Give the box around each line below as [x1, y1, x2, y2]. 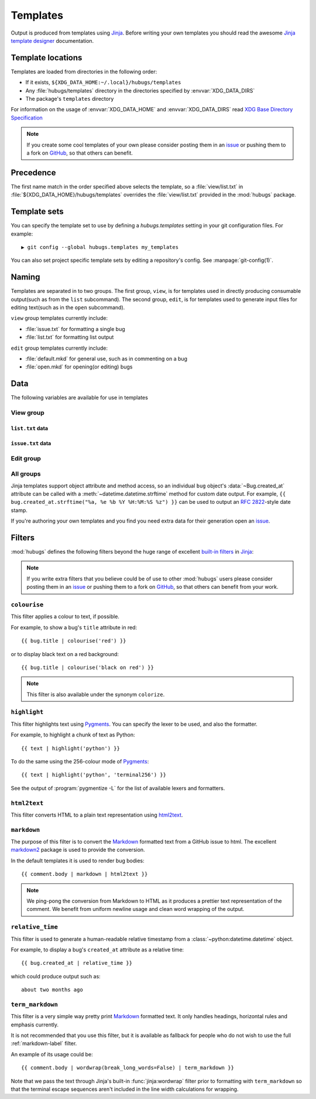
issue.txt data [11, 439, 51, 446]
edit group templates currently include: [11, 344, 108, 351]
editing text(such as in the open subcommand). [11, 304, 125, 311]
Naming [11, 272, 40, 282]
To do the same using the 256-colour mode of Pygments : [11, 757, 149, 764]
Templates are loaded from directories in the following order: [11, 68, 157, 75]
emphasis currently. [11, 1021, 59, 1028]
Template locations [11, 53, 83, 63]
